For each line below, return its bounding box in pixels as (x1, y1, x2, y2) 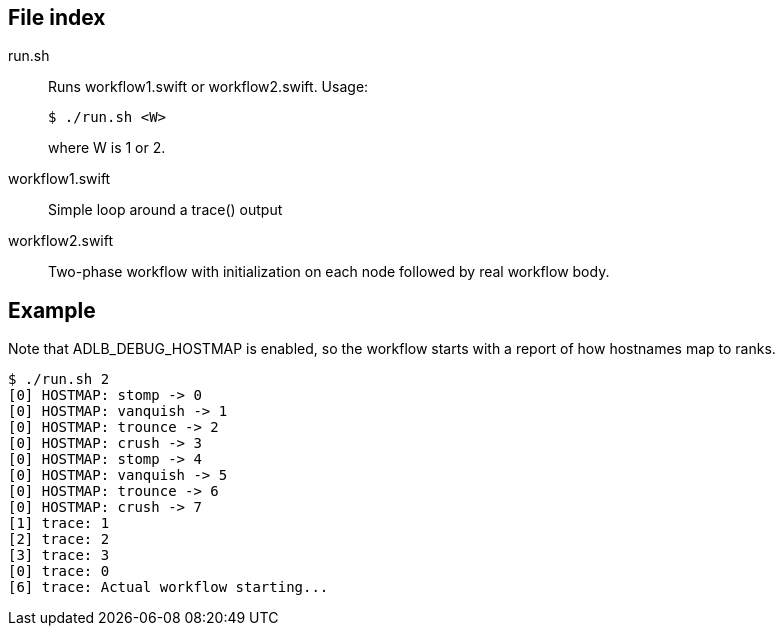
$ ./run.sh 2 (8, 371, 110, 388)
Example (8, 297, 96, 323)
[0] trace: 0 (8, 563, 110, 580)
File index (8, 5, 106, 30)
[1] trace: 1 (8, 515, 110, 532)
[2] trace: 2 (8, 531, 110, 548)
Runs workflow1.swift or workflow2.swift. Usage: (48, 78, 369, 96)
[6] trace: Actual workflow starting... (8, 579, 329, 596)
